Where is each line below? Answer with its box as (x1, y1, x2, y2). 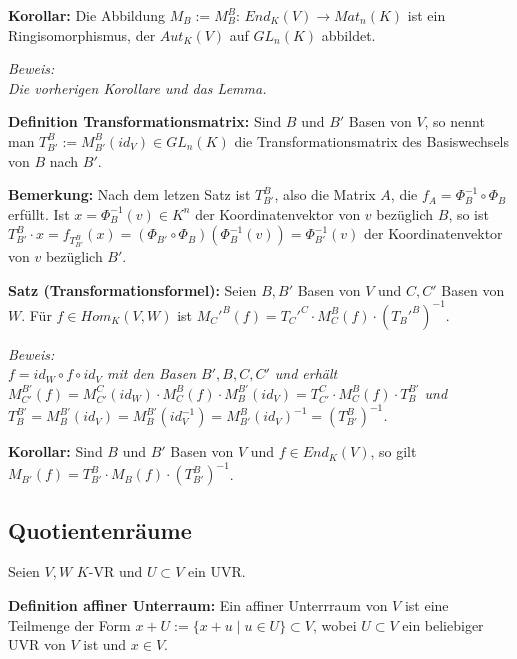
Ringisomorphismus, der (8, 24, 156, 45)
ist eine (404, 594, 449, 615)
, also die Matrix (274, 184, 376, 205)
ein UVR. (187, 561, 246, 582)
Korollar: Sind (8, 441, 103, 462)
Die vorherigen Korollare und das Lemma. (8, 77, 267, 98)
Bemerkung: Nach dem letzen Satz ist (8, 184, 251, 205)
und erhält (274, 363, 338, 384)
